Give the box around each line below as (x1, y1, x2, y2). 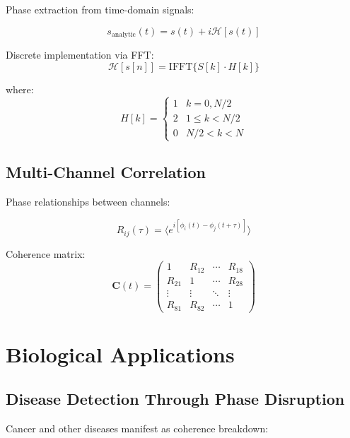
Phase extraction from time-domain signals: (6, 2, 194, 16)
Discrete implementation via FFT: (6, 47, 154, 62)
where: (6, 81, 34, 96)
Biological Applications (6, 339, 235, 368)
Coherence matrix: (6, 246, 86, 261)
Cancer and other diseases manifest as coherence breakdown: (6, 421, 269, 436)
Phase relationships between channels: (6, 194, 170, 209)
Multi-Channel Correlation (6, 161, 206, 183)
